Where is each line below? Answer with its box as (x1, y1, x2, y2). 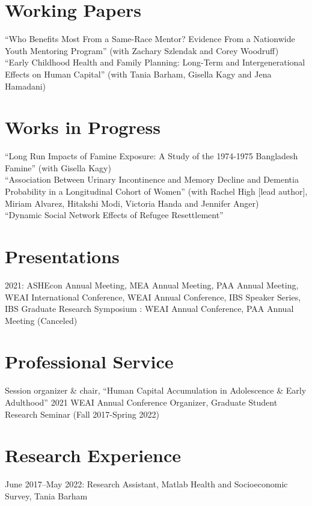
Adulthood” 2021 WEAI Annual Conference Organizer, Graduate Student (5, 396, 278, 408)
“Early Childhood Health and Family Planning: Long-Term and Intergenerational (5, 56, 305, 69)
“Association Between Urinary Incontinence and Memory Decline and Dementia (5, 173, 299, 186)
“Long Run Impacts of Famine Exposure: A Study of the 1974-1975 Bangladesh (5, 150, 298, 162)
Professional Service (5, 349, 174, 374)
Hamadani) (5, 79, 46, 92)
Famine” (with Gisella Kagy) (5, 161, 111, 174)
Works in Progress (5, 115, 161, 139)
